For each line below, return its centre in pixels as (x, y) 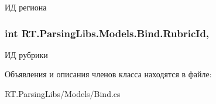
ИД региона (26, 7)
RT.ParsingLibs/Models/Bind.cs (63, 94)
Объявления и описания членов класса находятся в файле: (108, 74)
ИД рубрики (26, 54)
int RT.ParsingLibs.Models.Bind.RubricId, (107, 33)
